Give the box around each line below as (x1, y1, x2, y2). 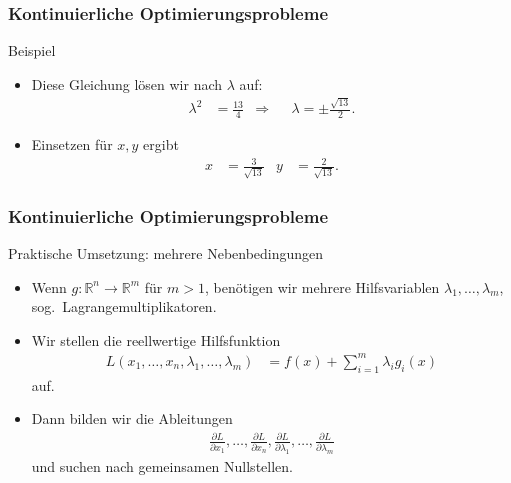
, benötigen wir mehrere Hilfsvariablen (204, 276, 440, 297)
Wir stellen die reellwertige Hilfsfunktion (31, 329, 281, 350)
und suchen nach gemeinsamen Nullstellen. (31, 455, 293, 476)
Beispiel (8, 40, 56, 61)
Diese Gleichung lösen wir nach (31, 73, 223, 94)
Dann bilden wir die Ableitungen (31, 408, 233, 429)
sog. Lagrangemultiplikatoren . (31, 296, 217, 317)
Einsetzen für (31, 133, 113, 154)
